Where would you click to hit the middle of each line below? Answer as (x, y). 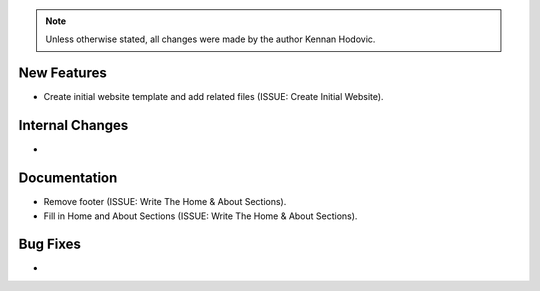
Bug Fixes (50, 244)
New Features (62, 73)
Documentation (68, 178)
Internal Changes (73, 125)
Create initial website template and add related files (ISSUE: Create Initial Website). (213, 97)
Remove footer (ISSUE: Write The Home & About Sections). (165, 202)
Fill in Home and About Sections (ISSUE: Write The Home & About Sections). (200, 216)
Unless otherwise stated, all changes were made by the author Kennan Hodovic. (210, 39)
